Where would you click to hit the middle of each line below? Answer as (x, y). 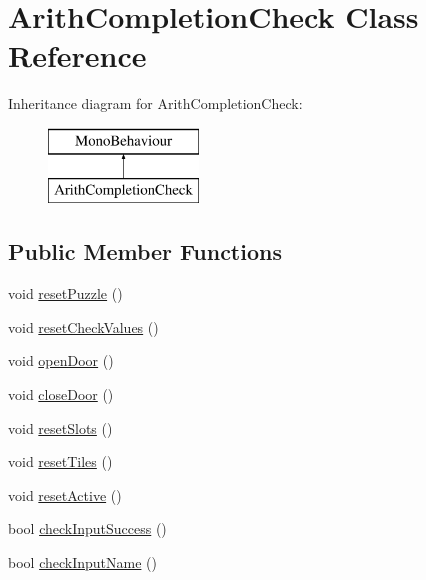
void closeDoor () (61, 394)
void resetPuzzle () (65, 293)
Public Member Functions (145, 251)
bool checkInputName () (82, 562)
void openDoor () (61, 360)
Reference (77, 55)
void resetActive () (65, 494)
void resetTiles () (60, 461)
